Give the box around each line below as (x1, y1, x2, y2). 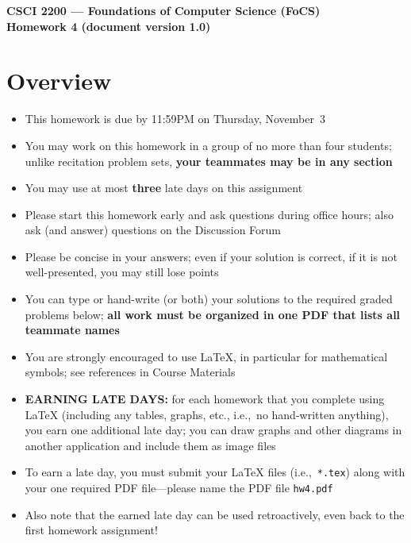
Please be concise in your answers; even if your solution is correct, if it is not (25, 248, 398, 264)
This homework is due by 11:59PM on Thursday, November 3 (25, 110, 325, 127)
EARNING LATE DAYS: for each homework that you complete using (25, 391, 385, 407)
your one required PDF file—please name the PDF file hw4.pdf (25, 479, 333, 496)
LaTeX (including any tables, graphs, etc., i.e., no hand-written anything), (25, 406, 389, 422)
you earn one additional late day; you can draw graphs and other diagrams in (25, 422, 402, 438)
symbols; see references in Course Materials (25, 364, 236, 380)
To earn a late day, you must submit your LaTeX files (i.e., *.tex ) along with (25, 464, 405, 480)
